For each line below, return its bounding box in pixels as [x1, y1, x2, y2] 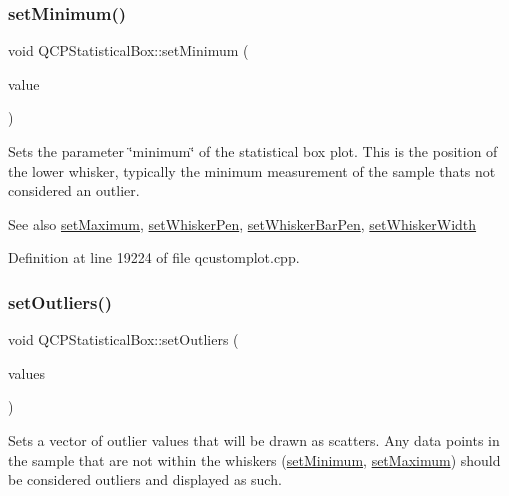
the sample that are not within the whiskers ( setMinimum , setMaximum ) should [8, 449, 501, 470]
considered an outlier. [8, 180, 140, 201]
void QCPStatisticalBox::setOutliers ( [8, 329, 239, 350]
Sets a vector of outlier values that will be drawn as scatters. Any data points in [8, 429, 500, 450]
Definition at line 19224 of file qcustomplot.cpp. [8, 247, 300, 268]
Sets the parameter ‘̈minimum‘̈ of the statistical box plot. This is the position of [8, 141, 498, 161]
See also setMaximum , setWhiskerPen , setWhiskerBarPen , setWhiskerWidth [8, 213, 477, 234]
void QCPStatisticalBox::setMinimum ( [8, 40, 249, 61]
